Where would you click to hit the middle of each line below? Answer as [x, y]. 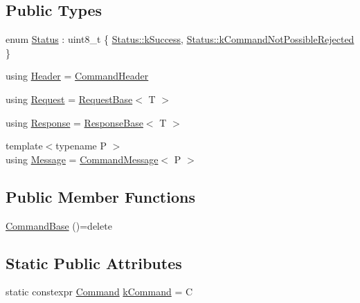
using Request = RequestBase [69, 99]
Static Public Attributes [94, 263]
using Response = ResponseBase [74, 122]
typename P [81, 146]
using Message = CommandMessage [82, 159]
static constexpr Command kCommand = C [99, 292]
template [24, 146]
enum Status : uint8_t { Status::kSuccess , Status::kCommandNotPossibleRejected [180, 39]
